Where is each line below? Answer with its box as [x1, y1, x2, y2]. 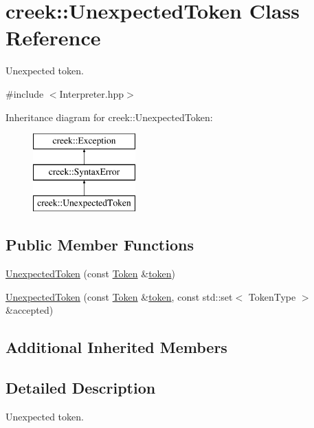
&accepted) [5, 303, 54, 317]
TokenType [248, 289, 296, 303]
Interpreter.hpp [59, 86, 124, 100]
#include [5, 86, 44, 100]
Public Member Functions [5, 234, 194, 255]
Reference [5, 23, 101, 52]
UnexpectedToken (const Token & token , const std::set [5, 289, 233, 303]
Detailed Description [5, 377, 156, 398]
